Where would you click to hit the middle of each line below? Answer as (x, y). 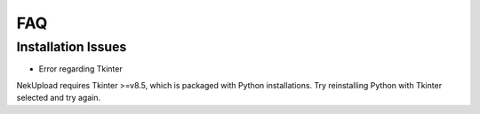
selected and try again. (59, 98)
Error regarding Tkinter (81, 69)
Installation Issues (72, 47)
